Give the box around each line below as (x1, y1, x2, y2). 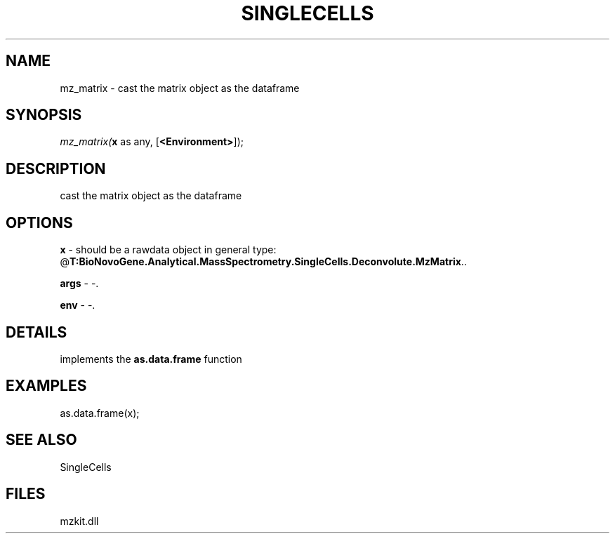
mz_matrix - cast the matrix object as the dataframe (60, 81, 300, 94)
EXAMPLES (6, 377, 87, 395)
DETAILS (6, 323, 67, 341)
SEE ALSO (6, 431, 77, 449)
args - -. (60, 277, 99, 290)
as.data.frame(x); (60, 406, 140, 419)
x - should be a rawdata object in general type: (60, 244, 277, 256)
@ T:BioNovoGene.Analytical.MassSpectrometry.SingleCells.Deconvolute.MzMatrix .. (60, 255, 467, 268)
